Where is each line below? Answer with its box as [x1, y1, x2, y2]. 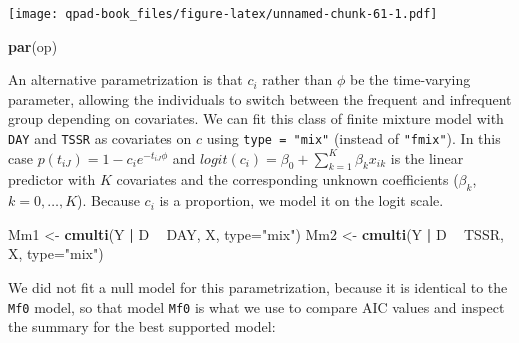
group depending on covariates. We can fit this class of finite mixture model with [8, 108, 504, 129]
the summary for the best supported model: [8, 316, 276, 337]
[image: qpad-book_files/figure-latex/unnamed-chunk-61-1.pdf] [8, 7, 438, 21]
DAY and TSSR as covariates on [8, 128, 192, 149]
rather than [262, 69, 333, 90]
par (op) [8, 35, 58, 56]
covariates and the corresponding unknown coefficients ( [116, 169, 459, 190]
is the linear [390, 147, 464, 168]
